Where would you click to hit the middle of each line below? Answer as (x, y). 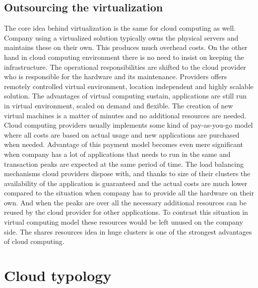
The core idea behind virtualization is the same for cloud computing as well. (120, 28)
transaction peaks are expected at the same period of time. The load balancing (124, 164)
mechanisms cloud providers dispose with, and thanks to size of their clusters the (127, 173)
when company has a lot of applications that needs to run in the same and (117, 154)
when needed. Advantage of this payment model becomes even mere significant (124, 144)
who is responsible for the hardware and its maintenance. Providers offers (116, 76)
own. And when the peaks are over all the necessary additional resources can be (125, 202)
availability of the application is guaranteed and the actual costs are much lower (126, 183)
